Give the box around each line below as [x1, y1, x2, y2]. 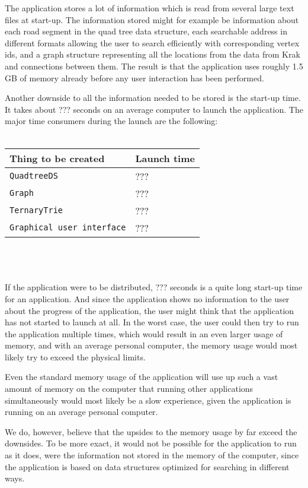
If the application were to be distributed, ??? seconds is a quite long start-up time [5, 281, 303, 293]
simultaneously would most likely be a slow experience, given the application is [5, 394, 291, 406]
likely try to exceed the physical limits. [5, 350, 146, 363]
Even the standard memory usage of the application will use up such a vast [5, 370, 278, 383]
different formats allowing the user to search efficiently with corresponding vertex [5, 36, 300, 49]
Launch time [135, 151, 195, 165]
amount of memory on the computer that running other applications [5, 382, 254, 395]
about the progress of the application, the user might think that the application [5, 304, 294, 316]
